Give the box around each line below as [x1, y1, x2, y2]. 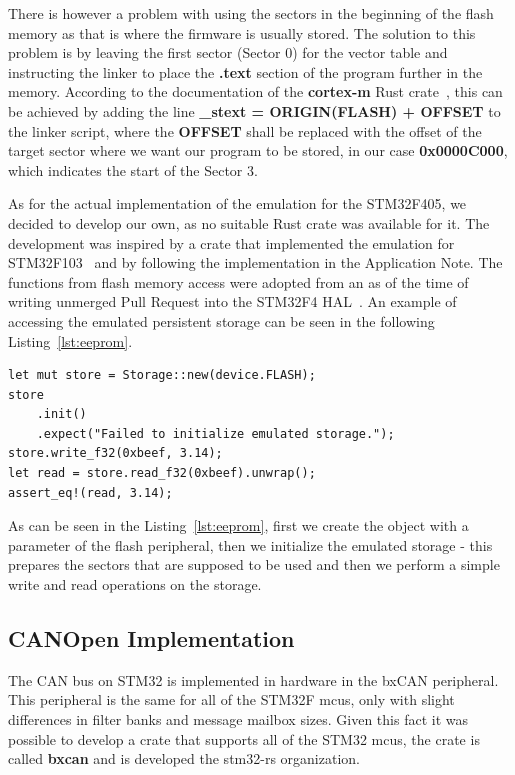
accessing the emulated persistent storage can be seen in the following [8, 310, 435, 331]
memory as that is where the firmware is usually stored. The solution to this [8, 22, 476, 43]
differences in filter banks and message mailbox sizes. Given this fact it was [8, 709, 469, 730]
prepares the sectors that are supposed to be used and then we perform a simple [8, 554, 500, 575]
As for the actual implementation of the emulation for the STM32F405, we [8, 193, 467, 214]
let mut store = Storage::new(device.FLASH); [8, 368, 316, 383]
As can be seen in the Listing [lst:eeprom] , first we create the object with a [8, 515, 469, 536]
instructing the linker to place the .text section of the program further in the [8, 61, 483, 82]
